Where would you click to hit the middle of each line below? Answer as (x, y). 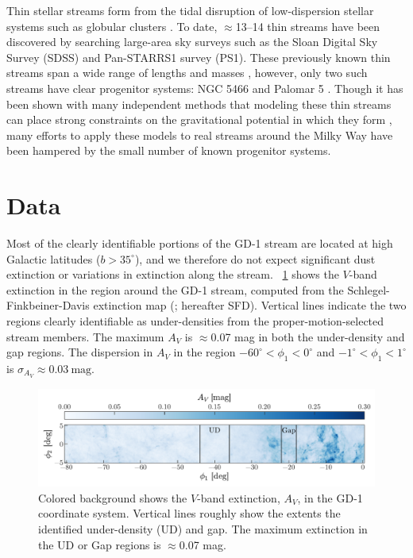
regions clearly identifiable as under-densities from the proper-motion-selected (195, 321)
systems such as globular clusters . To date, (112, 26)
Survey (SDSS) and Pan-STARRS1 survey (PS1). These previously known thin (199, 57)
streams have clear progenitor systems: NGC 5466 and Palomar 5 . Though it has (205, 88)
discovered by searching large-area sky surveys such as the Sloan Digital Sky (192, 42)
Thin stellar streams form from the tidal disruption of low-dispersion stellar (190, 10)
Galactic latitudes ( (54, 258)
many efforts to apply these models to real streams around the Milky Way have (200, 135)
